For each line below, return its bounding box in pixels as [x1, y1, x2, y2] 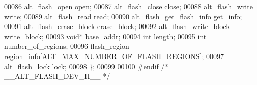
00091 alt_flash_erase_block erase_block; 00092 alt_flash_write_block [4, 21, 230, 32]
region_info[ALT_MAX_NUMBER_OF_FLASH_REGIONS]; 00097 [4, 50, 224, 61]
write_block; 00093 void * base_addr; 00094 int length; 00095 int [4, 31, 207, 41]
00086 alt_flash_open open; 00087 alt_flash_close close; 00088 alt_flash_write [4, 1, 253, 11]
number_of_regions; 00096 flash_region [4, 41, 129, 51]
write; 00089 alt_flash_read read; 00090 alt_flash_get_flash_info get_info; [4, 11, 242, 21]
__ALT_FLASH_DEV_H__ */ [4, 71, 110, 81]
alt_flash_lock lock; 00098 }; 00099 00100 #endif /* [4, 61, 168, 71]
